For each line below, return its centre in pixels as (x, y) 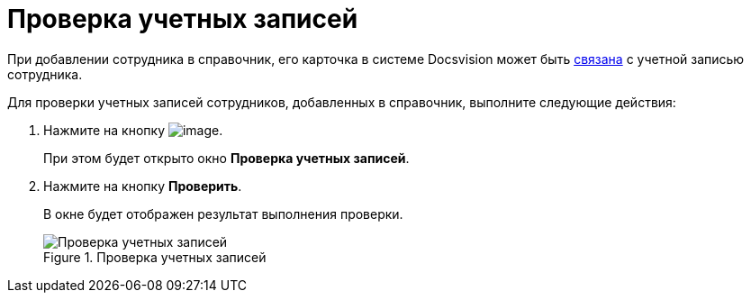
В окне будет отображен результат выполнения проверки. (223, 214)
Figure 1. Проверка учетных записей (155, 257)
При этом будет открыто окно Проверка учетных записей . (226, 158)
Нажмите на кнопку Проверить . (143, 186)
